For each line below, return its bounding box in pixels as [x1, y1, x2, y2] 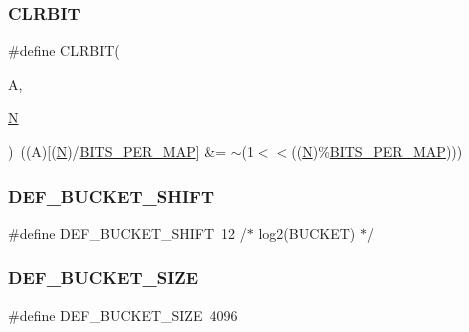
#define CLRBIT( [8, 40, 120, 61]
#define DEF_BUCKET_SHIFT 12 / [8, 222, 247, 243]
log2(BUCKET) [258, 222, 356, 243]
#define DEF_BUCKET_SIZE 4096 [8, 304, 238, 325]
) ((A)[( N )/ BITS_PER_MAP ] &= [8, 141, 227, 161]
